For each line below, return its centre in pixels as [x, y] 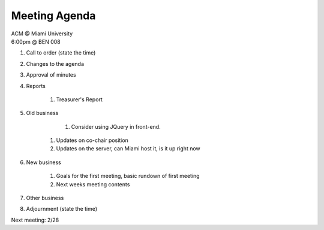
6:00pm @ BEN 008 [36, 41]
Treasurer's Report [79, 99]
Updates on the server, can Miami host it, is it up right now [128, 149]
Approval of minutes [51, 75]
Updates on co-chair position [92, 140]
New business [43, 162]
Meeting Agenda [53, 16]
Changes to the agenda [55, 63]
